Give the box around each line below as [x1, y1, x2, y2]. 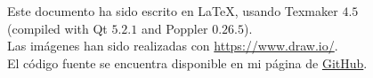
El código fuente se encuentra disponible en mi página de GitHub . [7, 53, 368, 72]
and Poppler [141, 19, 208, 37]
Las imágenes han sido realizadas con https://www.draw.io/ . [7, 36, 338, 55]
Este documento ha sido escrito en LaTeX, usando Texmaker [7, 2, 338, 19]
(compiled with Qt [7, 19, 108, 37]
